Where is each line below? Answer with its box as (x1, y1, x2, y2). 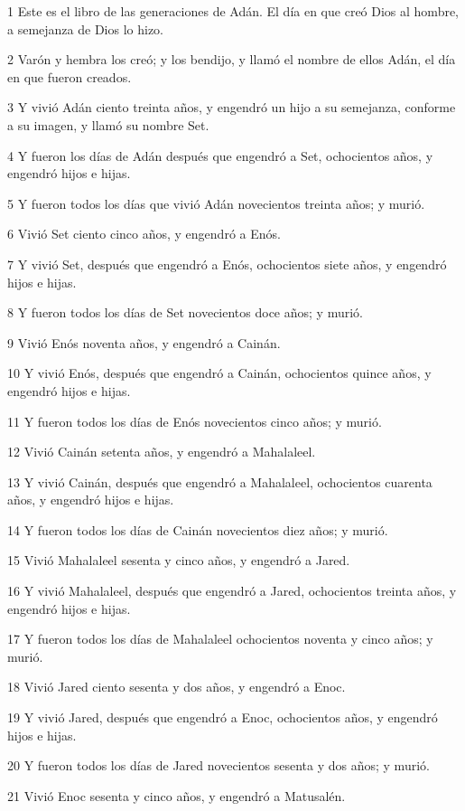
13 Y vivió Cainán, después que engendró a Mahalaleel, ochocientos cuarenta (7, 472, 432, 491)
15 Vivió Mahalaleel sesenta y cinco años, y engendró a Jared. (7, 551, 350, 570)
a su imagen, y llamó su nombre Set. (7, 115, 209, 134)
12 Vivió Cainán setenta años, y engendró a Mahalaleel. (7, 442, 316, 461)
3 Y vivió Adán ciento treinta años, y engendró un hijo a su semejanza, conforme (7, 98, 456, 117)
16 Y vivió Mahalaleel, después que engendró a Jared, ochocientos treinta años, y (7, 581, 457, 600)
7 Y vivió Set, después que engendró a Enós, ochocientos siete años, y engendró (7, 254, 447, 273)
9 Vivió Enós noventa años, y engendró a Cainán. (7, 333, 281, 352)
